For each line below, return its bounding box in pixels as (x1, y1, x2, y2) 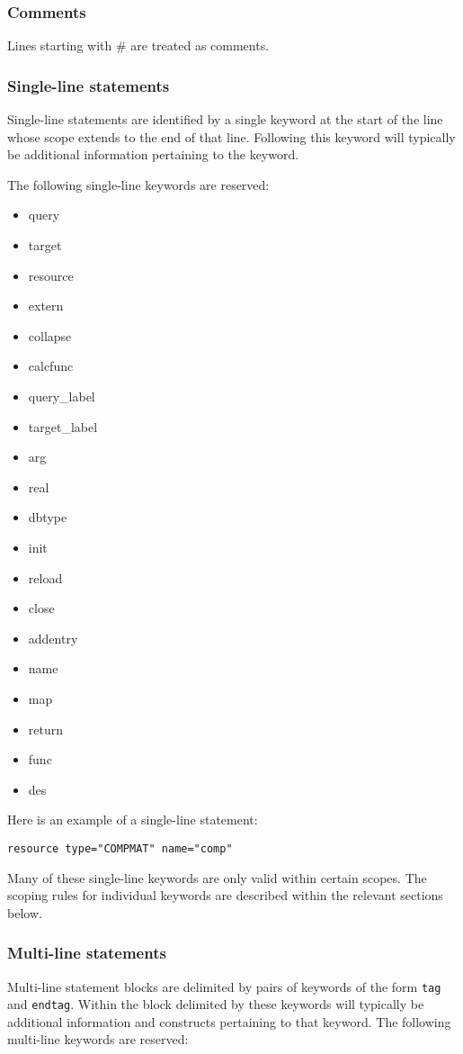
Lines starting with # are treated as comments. (7, 36, 270, 55)
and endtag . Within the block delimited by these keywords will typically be (7, 995, 424, 1013)
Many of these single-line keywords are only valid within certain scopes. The (7, 868, 427, 887)
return (28, 719, 64, 738)
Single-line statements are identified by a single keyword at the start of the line (7, 110, 443, 129)
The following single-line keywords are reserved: (7, 175, 270, 194)
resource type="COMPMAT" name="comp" (7, 842, 233, 855)
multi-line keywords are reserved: (7, 1030, 189, 1049)
